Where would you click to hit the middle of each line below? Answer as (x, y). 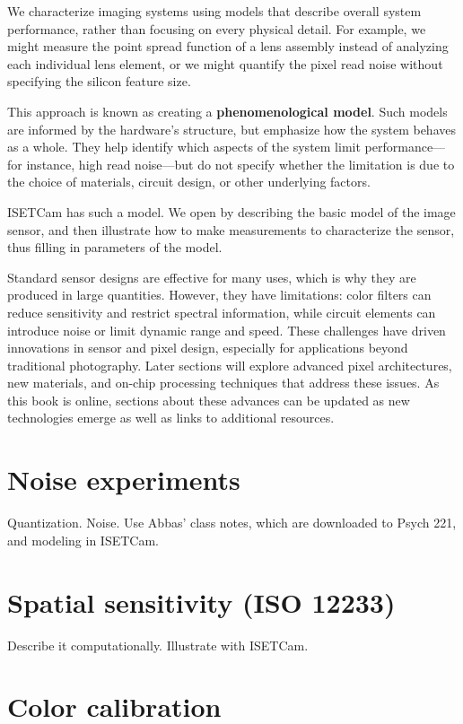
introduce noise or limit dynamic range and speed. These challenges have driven (227, 330)
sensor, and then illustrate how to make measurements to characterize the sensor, (231, 229)
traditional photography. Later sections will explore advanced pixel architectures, (230, 365)
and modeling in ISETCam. (83, 540)
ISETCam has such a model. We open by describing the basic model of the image (231, 211)
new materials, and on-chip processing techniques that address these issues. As (223, 383)
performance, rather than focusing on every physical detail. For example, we (217, 28)
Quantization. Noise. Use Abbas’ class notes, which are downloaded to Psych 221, (232, 523)
